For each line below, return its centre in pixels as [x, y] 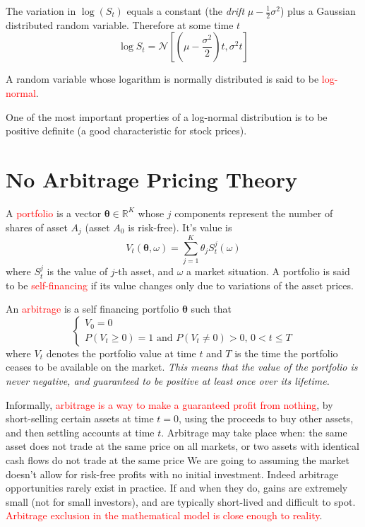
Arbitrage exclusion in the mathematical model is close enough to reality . [164, 515]
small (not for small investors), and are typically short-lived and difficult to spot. [181, 501]
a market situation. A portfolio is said [268, 271]
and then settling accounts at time [80, 432]
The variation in [41, 11]
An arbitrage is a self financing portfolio [92, 309]
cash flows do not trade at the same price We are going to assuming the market [178, 460]
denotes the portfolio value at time [121, 353]
